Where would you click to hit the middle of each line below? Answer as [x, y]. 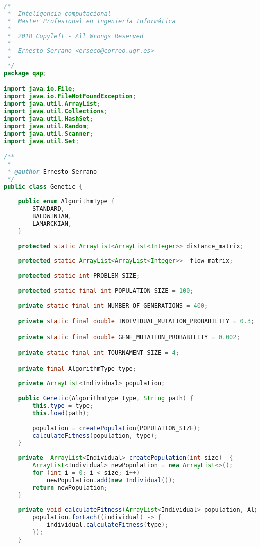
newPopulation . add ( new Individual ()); [111, 480]
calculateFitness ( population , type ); [95, 436]
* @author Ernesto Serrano [52, 172]
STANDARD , [49, 209]
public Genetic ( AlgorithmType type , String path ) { [106, 399]
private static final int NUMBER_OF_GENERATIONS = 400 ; [113, 306]
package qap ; [25, 73]
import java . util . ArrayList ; [52, 104]
